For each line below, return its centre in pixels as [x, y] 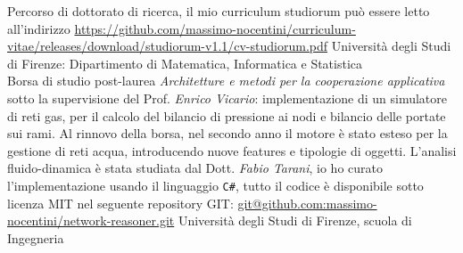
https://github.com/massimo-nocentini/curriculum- [215, 28]
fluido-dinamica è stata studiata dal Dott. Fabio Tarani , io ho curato [195, 168]
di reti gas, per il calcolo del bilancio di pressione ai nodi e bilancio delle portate [227, 115]
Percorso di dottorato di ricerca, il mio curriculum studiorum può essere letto [219, 11]
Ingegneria [36, 237]
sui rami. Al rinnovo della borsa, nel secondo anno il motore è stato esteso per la [227, 133]
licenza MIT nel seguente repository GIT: [120, 203]
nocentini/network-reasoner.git [91, 220]
